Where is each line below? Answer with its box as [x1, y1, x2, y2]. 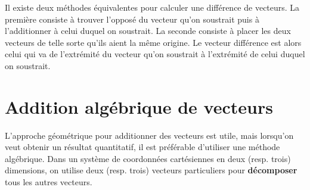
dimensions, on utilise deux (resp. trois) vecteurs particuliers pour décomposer [5, 164, 297, 176]
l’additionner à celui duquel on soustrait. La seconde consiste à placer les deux [5, 24, 291, 37]
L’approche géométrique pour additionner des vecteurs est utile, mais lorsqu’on [5, 129, 294, 141]
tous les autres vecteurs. [5, 176, 92, 188]
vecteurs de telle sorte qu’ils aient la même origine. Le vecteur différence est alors [5, 36, 302, 48]
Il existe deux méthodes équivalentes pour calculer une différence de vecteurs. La [5, 1, 300, 13]
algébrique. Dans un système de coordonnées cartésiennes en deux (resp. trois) [5, 152, 291, 164]
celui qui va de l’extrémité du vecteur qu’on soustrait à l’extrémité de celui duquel [5, 48, 305, 60]
